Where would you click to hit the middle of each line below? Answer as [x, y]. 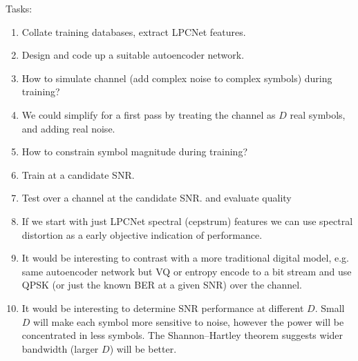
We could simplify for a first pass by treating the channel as [149, 114]
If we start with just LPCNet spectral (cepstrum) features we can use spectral [187, 221]
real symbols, [318, 114]
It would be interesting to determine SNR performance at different [163, 308]
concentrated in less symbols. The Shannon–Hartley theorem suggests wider [182, 335]
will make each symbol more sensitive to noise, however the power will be [189, 321]
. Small [330, 308]
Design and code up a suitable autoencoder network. [133, 55]
